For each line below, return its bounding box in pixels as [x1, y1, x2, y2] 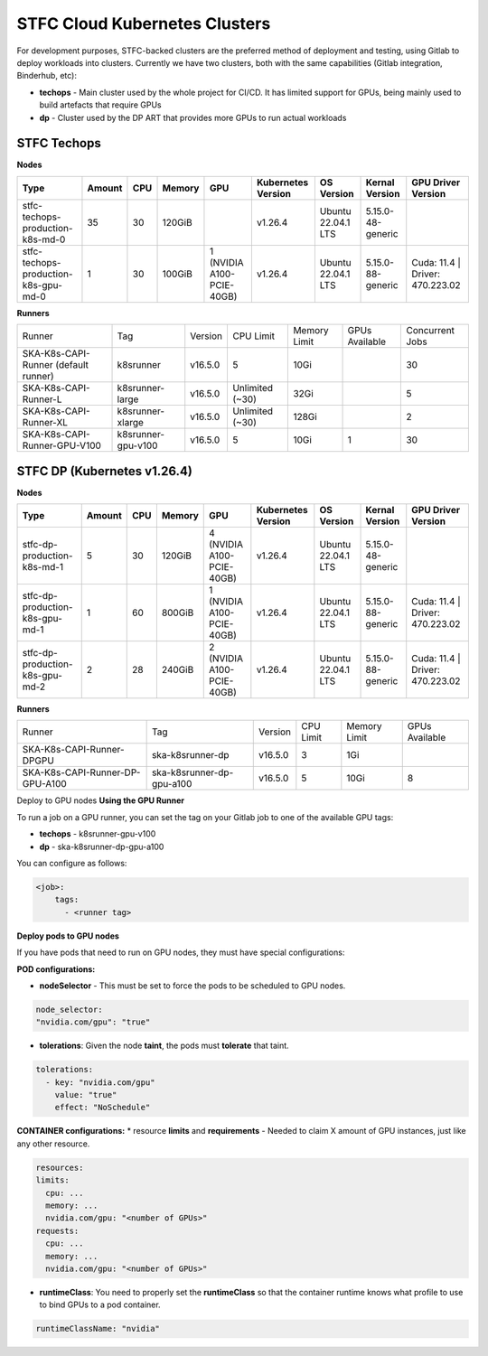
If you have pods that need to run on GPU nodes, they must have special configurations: [16, 947, 345, 958]
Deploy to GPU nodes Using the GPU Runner [16, 795, 185, 806]
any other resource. [16, 1138, 90, 1149]
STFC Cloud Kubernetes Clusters [16, 14, 271, 33]
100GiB [162, 267, 193, 280]
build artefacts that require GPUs [39, 99, 162, 110]
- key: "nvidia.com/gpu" [45, 1077, 155, 1088]
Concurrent [406, 324, 455, 337]
